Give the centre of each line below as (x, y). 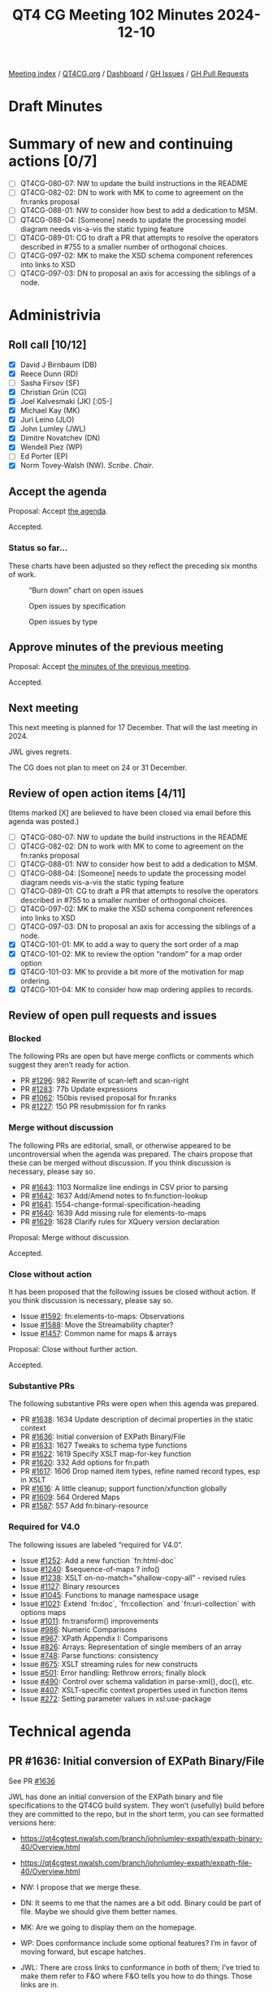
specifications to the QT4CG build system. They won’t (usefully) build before (136, 1805)
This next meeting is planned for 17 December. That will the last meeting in (133, 727)
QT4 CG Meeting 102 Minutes (113, 15)
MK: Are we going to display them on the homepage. (108, 1927)
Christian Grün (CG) (53, 392)
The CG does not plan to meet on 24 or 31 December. (98, 768)
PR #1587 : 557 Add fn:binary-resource (84, 1506)
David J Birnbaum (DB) (58, 364)
